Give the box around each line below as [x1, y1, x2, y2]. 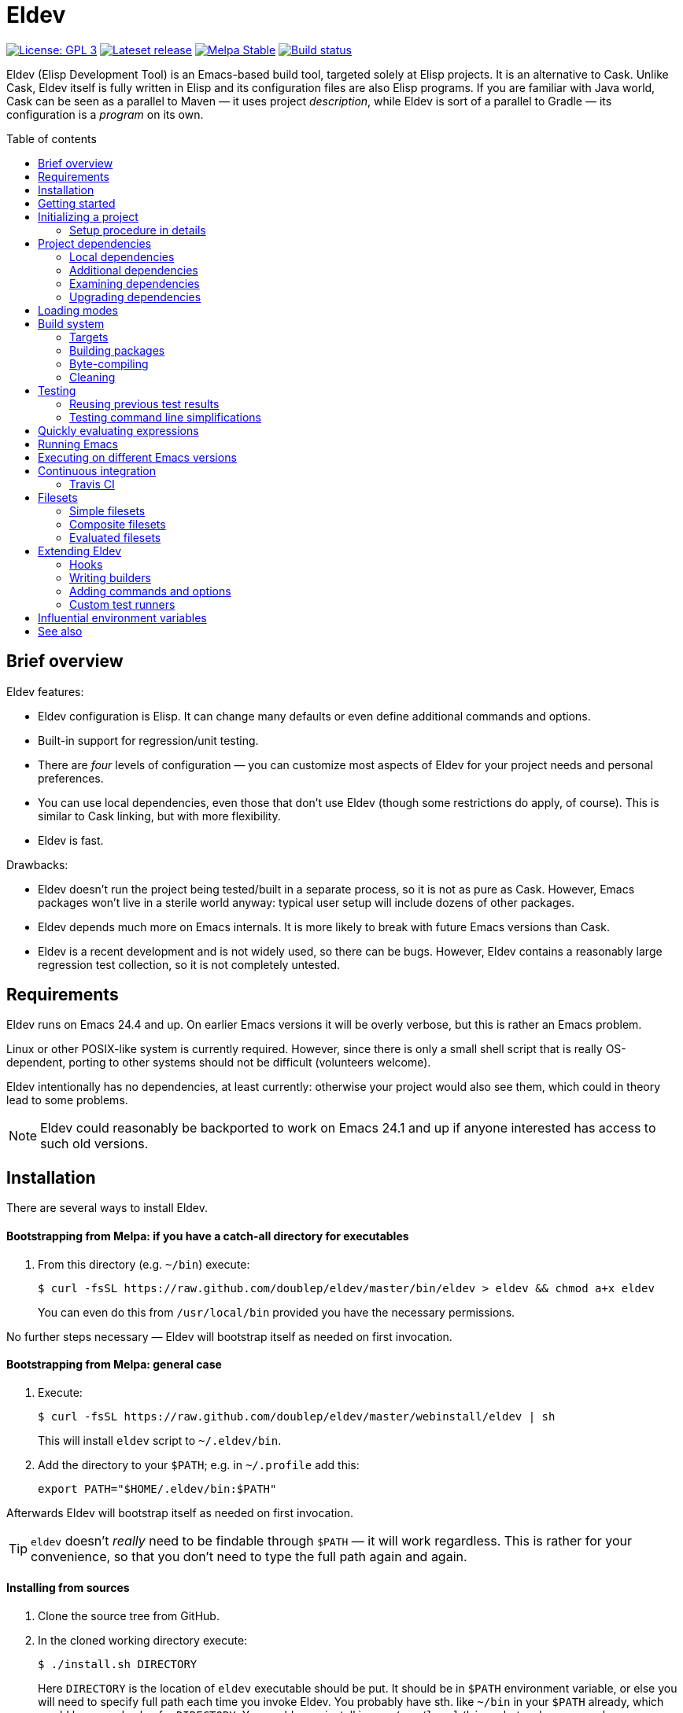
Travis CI [69, 477, 115, 491]
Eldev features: [6, 684, 84, 698]
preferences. [38, 771, 104, 785]
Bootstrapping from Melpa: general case [6, 1358, 222, 1372]
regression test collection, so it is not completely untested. [38, 957, 341, 971]
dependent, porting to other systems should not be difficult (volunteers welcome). [6, 1055, 431, 1070]
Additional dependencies [69, 263, 198, 277]
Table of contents [6, 131, 97, 146]
